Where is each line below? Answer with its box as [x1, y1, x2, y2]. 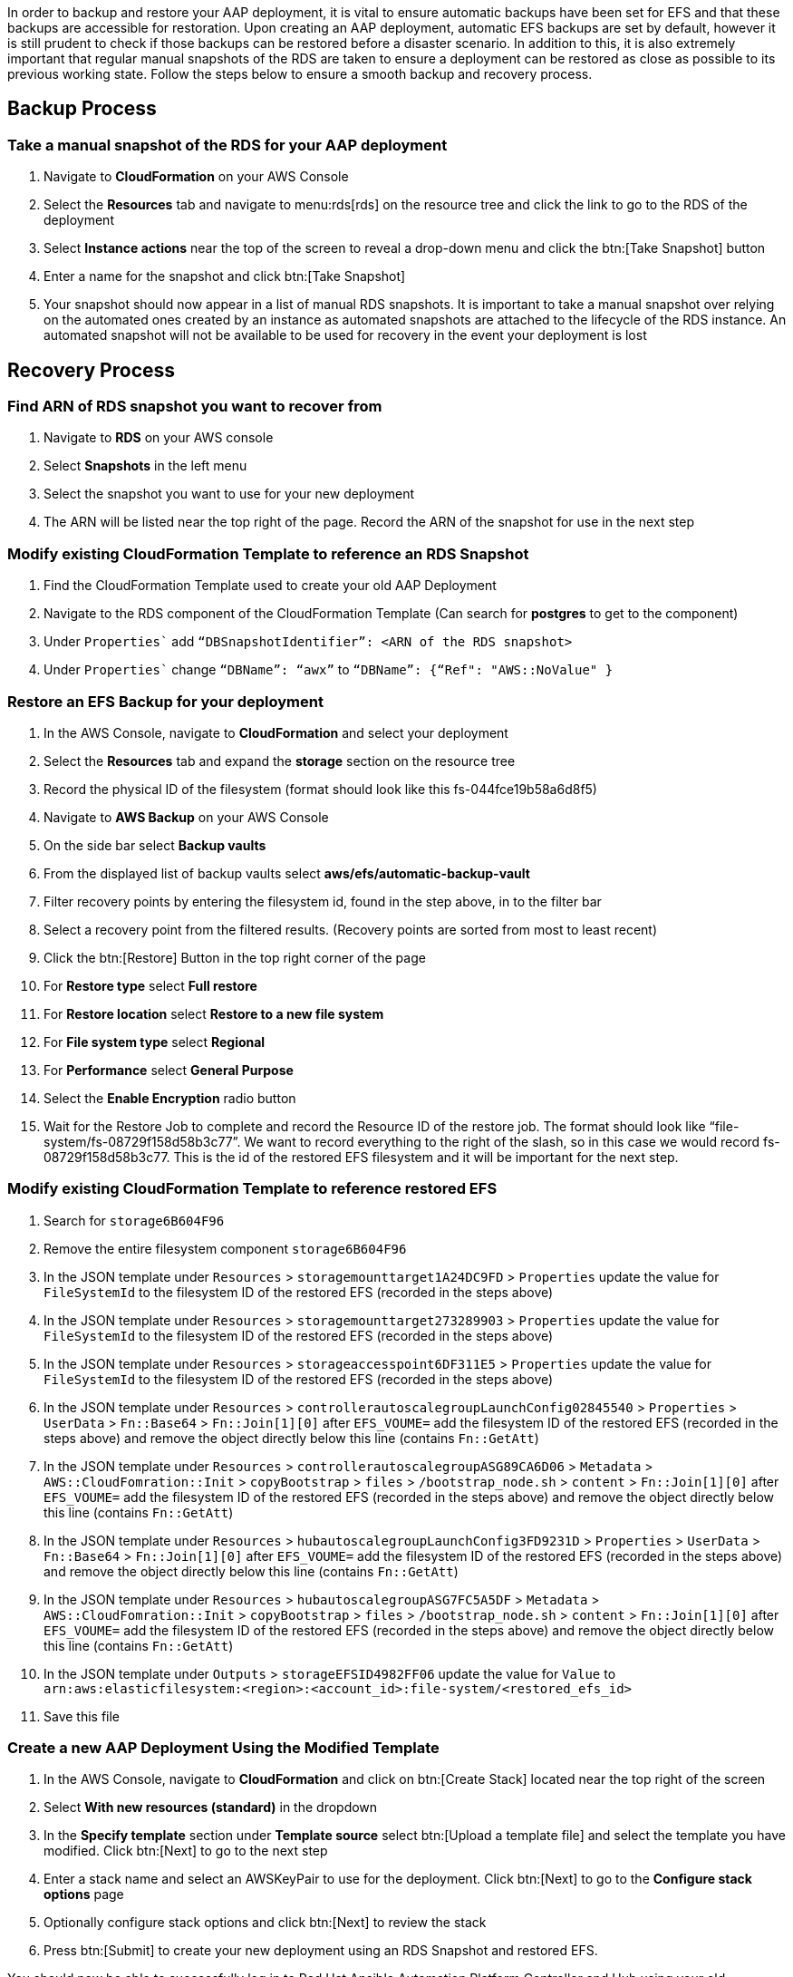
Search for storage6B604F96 [44, 1212, 225, 1228]
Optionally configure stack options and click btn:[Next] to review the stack [44, 1914, 487, 1931]
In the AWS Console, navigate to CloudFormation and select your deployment [44, 724, 508, 741]
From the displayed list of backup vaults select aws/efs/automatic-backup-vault [44, 865, 530, 881]
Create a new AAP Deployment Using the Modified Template [7, 1739, 440, 1758]
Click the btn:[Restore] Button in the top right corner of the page [44, 949, 426, 965]
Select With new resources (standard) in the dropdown [44, 1799, 378, 1816]
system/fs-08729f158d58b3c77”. [44, 1133, 241, 1149]
